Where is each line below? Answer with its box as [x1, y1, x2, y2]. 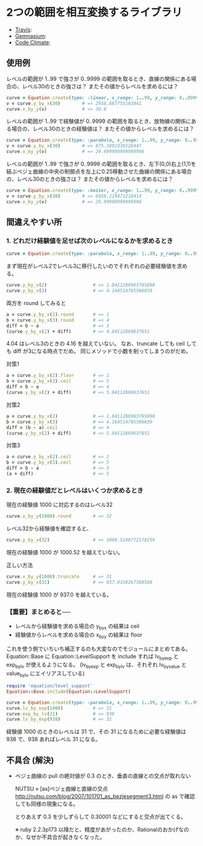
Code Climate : [14, 39, 51, 46]
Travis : [14, 25, 32, 33]
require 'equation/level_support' [6, 683, 94, 689]
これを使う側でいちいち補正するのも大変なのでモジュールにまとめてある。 [6, 645, 192, 652]
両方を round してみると [6, 299, 66, 306]
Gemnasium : [14, 32, 47, 39]
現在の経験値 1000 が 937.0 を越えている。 [6, 591, 112, 598]
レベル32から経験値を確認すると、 [6, 525, 92, 533]
